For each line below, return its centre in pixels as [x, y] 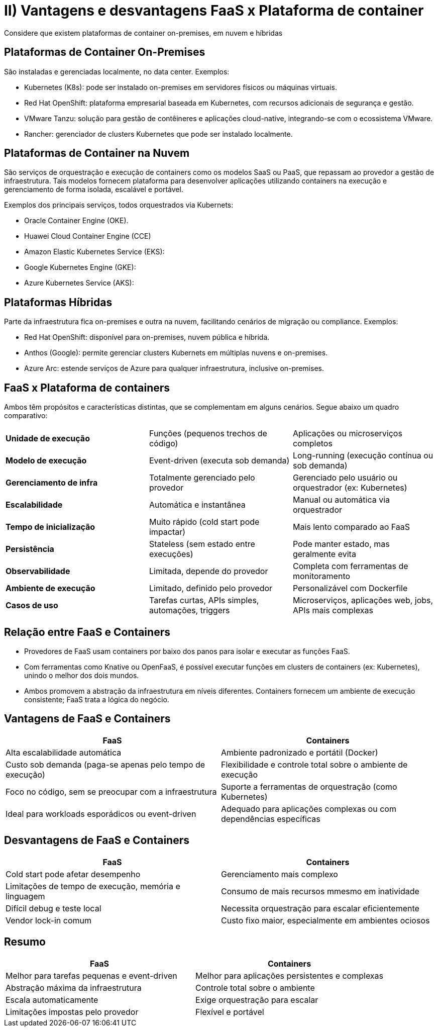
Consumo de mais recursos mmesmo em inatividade [320, 891]
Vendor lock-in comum [48, 920]
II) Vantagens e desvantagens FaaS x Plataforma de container [214, 11]
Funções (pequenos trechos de [208, 434]
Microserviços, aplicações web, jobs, [363, 600]
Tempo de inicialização [50, 527]
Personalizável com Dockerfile [350, 588]
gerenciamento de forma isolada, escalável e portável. [94, 190]
